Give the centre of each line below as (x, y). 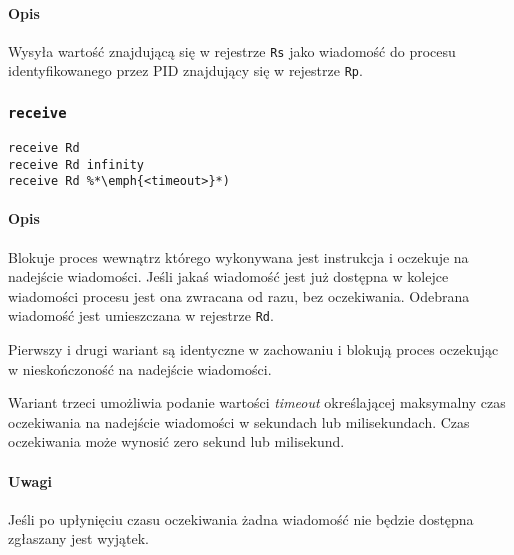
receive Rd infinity (76, 164)
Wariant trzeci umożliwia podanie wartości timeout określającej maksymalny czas (257, 402)
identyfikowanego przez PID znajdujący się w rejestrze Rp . (185, 70)
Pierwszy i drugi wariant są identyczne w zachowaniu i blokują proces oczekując (253, 349)
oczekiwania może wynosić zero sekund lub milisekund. (176, 441)
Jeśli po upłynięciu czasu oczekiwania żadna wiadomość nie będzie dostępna (241, 518)
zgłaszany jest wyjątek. (78, 538)
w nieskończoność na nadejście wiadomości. (140, 368)
